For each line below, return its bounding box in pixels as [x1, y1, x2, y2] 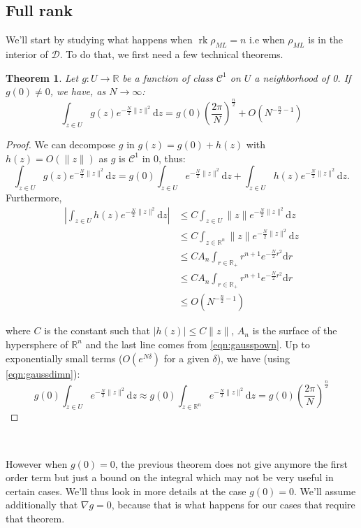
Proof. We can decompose [6, 136, 116, 151]
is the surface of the [252, 323, 337, 338]
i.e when [249, 32, 285, 47]
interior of [6, 47, 48, 61]
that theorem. [6, 511, 65, 525]
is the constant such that [44, 323, 151, 338]
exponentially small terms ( [6, 350, 123, 365]
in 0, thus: [142, 150, 186, 165]
